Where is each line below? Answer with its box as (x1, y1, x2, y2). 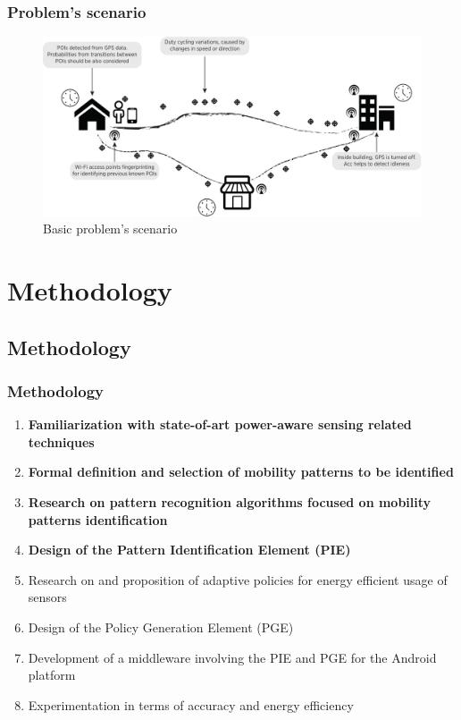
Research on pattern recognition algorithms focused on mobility (28, 492, 432, 511)
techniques (28, 432, 95, 451)
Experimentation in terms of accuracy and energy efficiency (28, 695, 354, 714)
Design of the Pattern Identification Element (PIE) (28, 540, 351, 559)
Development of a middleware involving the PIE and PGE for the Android (28, 648, 437, 666)
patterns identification (28, 510, 168, 529)
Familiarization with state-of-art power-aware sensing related (28, 415, 412, 434)
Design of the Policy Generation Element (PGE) (28, 617, 294, 636)
